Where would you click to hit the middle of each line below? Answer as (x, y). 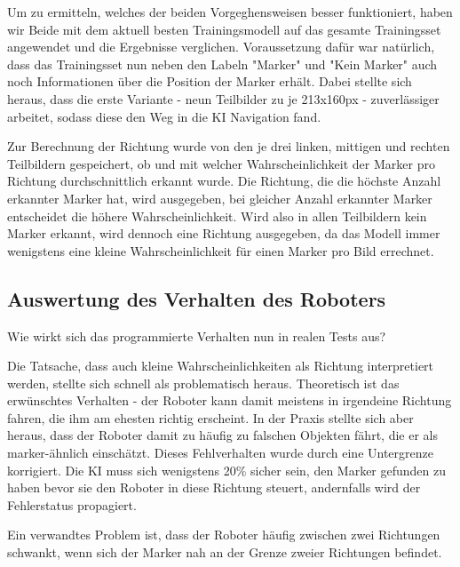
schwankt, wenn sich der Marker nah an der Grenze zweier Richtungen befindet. (225, 552)
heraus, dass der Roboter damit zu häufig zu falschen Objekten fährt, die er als (222, 435)
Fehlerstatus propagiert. (72, 504)
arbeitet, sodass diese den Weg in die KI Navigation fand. (164, 116)
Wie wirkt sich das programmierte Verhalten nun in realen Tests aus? (197, 335)
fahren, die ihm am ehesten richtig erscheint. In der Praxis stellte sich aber (210, 417)
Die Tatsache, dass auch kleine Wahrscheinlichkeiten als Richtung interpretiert (221, 366)
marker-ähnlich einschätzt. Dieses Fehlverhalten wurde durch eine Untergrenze (220, 453)
